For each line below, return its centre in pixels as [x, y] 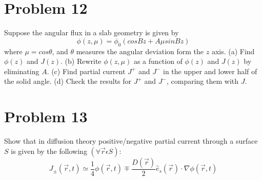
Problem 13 [46, 116]
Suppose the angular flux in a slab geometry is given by [92, 32]
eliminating [22, 71]
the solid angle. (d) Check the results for [68, 81]
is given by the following [49, 151]
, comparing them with [203, 81]
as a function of [158, 61]
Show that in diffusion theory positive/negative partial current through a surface [131, 141]
